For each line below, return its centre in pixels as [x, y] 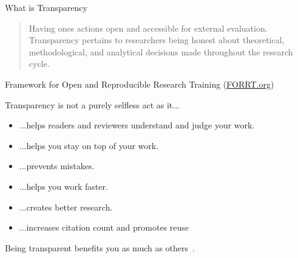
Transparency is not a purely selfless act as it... [92, 104]
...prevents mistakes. [57, 166]
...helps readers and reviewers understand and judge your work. [137, 125]
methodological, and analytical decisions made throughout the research [161, 51]
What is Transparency [46, 7]
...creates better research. [66, 207]
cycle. [39, 64]
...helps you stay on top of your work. [89, 145]
